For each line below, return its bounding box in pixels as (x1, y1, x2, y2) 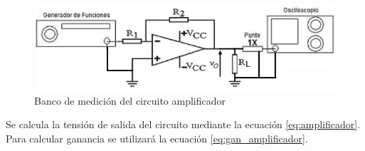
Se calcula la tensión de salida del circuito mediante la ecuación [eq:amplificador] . (6, 117, 361, 132)
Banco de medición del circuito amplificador (34, 93, 226, 108)
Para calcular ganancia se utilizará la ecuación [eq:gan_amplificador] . (6, 131, 308, 146)
